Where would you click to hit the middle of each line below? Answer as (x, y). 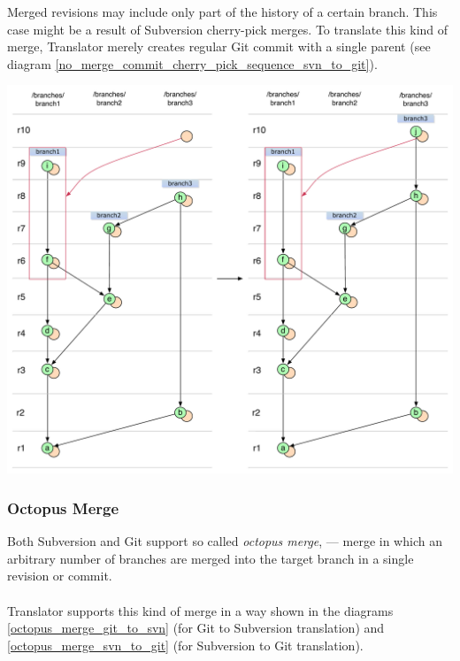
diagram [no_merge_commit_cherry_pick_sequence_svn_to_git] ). (192, 63)
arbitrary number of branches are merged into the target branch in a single (211, 558)
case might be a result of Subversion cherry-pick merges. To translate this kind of (228, 29)
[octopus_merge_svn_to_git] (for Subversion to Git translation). (185, 645)
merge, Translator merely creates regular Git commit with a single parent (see (219, 46)
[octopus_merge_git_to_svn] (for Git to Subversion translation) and (196, 628)
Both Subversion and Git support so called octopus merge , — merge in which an (225, 541)
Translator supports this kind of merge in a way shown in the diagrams (200, 610)
